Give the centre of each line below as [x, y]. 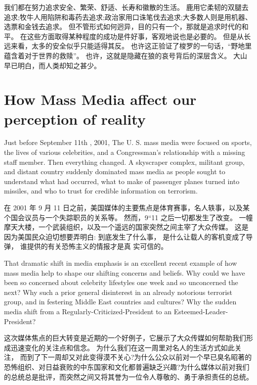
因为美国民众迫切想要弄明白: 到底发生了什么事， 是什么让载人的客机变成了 [125, 236]
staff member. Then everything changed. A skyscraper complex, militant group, [124, 162]
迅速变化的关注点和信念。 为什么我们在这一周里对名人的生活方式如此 [123, 347]
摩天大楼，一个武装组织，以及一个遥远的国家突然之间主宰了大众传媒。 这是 [126, 227]
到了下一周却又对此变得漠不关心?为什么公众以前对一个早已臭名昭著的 [139, 357]
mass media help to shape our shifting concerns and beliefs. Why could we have [125, 272]
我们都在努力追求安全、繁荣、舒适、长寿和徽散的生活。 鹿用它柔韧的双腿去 [126, 7]
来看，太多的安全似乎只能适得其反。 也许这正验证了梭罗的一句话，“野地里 [131, 46]
